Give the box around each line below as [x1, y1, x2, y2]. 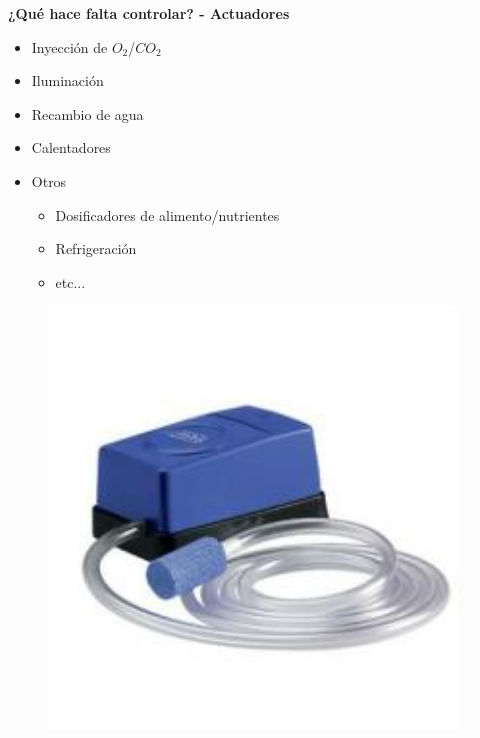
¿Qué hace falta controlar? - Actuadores [8, 3, 290, 23]
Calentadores [31, 137, 111, 158]
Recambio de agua [31, 103, 144, 124]
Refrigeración [55, 238, 137, 259]
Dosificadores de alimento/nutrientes [55, 204, 280, 225]
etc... [55, 271, 86, 292]
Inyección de [31, 36, 108, 57]
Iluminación [31, 70, 104, 91]
